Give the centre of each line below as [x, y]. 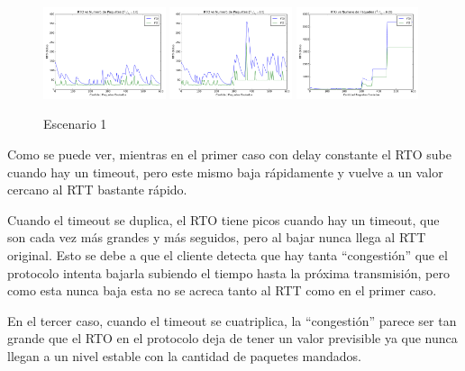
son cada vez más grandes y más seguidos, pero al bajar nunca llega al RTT [217, 237]
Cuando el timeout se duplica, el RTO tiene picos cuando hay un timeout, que [223, 219]
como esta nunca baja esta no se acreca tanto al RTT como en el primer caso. [222, 290]
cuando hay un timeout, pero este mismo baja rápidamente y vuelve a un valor [225, 172]
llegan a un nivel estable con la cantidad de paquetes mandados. [185, 355]
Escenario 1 [75, 124]
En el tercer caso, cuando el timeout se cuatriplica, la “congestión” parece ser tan [232, 320]
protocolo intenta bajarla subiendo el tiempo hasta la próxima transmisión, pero [228, 272]
